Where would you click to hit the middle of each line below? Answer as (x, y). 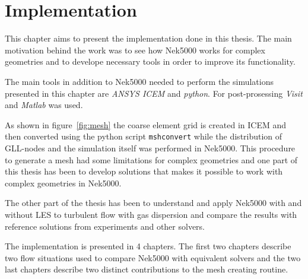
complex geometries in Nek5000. (63, 183)
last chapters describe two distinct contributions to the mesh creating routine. (147, 269)
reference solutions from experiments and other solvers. (105, 226)
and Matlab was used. (44, 105)
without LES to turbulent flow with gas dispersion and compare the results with (151, 214)
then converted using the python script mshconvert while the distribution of (144, 136)
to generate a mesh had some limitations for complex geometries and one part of (151, 159)
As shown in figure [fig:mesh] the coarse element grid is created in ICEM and (145, 124)
